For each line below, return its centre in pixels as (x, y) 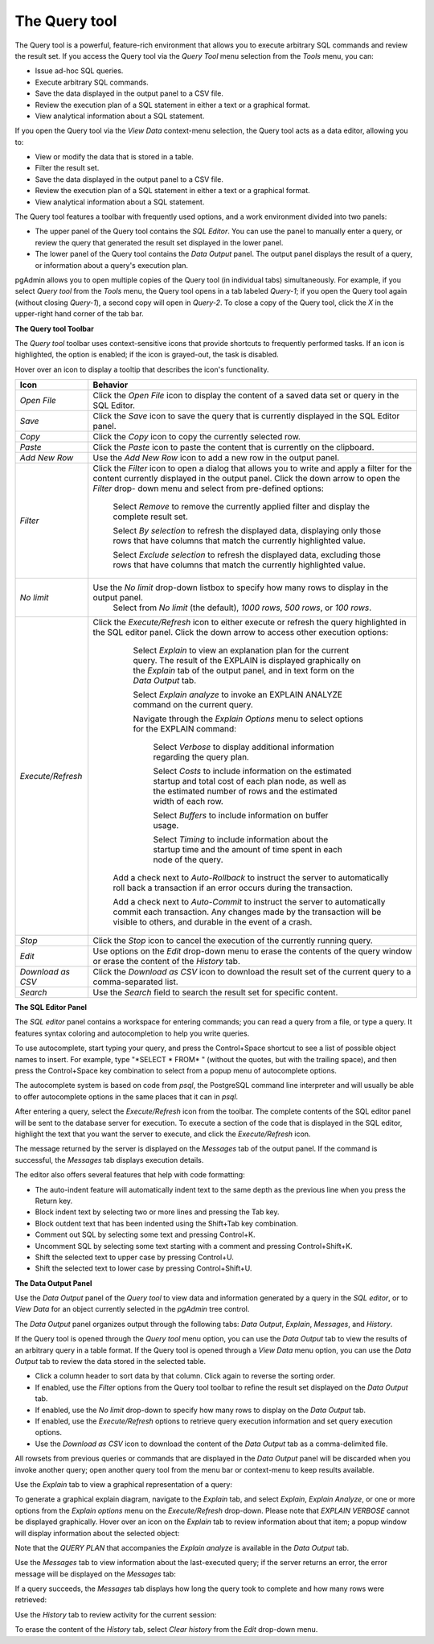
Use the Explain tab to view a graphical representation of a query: (124, 1484)
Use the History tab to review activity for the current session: (116, 1614)
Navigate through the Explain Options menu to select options (248, 719)
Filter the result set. (67, 168)
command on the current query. (193, 705)
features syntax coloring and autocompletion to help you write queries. (132, 1033)
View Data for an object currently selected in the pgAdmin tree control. (132, 1309)
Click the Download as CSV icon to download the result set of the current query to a (252, 972)
